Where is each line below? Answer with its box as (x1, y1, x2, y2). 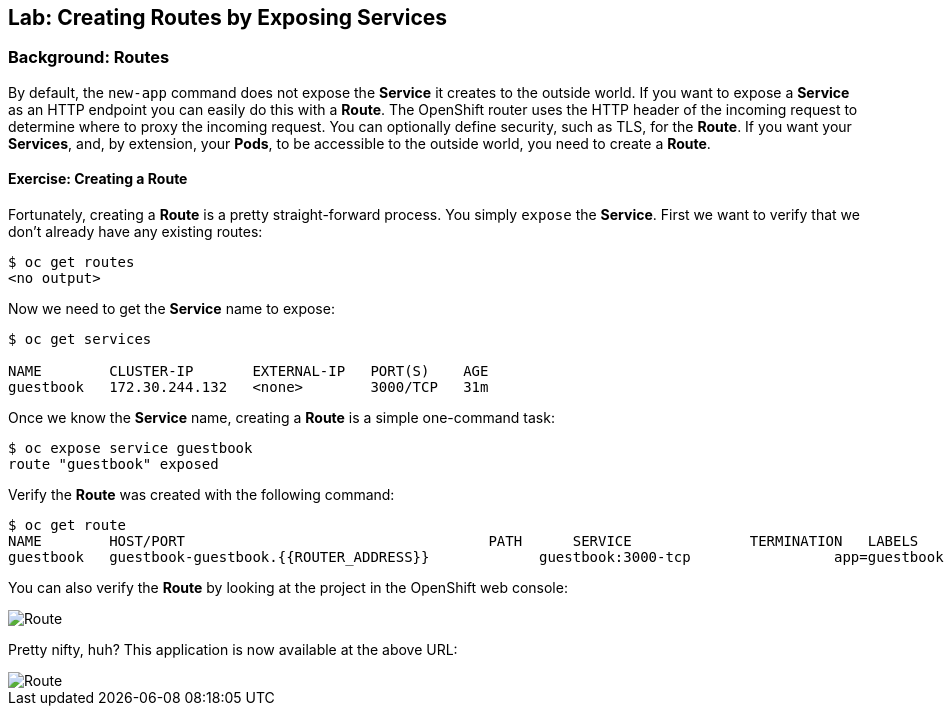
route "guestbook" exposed (8, 456, 219, 473)
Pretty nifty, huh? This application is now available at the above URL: (8, 641, 458, 659)
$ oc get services (8, 331, 152, 348)
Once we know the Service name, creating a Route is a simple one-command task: (8, 409, 555, 427)
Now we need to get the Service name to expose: (8, 300, 335, 318)
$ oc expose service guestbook (8, 440, 253, 457)
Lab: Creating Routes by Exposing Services (8, 5, 448, 30)
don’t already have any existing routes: (8, 223, 263, 241)
